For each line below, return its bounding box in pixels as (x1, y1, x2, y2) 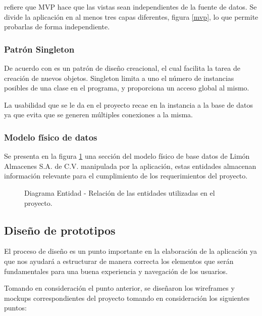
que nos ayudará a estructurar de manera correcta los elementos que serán (4, 255, 234, 266)
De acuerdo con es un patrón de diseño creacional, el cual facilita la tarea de (4, 63, 240, 73)
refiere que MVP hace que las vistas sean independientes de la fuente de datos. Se (4, 2, 257, 12)
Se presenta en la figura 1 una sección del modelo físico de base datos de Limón (4, 151, 250, 161)
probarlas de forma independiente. (4, 21, 110, 32)
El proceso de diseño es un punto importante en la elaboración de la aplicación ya (4, 246, 257, 256)
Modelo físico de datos (4, 130, 97, 143)
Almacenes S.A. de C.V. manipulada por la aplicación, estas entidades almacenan (4, 160, 256, 171)
